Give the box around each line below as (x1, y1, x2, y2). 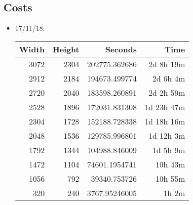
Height (52, 43, 79, 55)
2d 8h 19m (149, 58, 185, 70)
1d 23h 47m (145, 101, 185, 113)
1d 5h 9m (153, 144, 185, 156)
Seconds (105, 43, 137, 55)
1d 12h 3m (149, 129, 185, 141)
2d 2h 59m (149, 86, 185, 98)
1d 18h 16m (145, 115, 185, 127)
